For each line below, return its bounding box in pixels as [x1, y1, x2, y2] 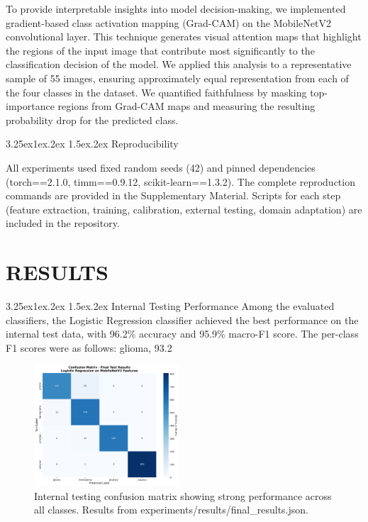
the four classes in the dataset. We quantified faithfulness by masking [6, 84, 307, 99]
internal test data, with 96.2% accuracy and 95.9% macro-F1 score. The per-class [6, 326, 359, 341]
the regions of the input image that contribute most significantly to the [6, 43, 315, 57]
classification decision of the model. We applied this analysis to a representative [6, 57, 352, 72]
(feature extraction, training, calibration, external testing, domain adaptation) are [6, 201, 362, 216]
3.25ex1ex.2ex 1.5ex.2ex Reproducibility [6, 136, 179, 151]
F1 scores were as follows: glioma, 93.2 [6, 340, 172, 355]
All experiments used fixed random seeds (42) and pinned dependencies [6, 160, 316, 174]
